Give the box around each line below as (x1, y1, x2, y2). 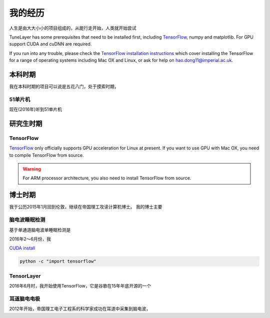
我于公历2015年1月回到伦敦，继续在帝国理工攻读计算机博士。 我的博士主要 (9, 204, 162, 210)
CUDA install (9, 245, 35, 251)
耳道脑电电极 (9, 295, 40, 302)
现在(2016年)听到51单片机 (9, 106, 62, 112)
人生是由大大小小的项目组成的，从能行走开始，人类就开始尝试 (9, 25, 136, 31)
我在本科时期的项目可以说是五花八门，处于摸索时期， (9, 83, 119, 89)
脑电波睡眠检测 (9, 216, 45, 223)
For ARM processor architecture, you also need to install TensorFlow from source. (22, 175, 191, 181)
